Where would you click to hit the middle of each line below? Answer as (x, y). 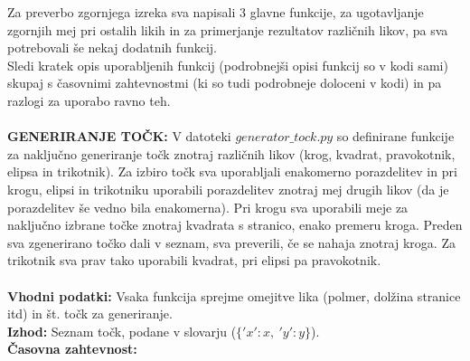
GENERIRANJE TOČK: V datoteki (119, 136)
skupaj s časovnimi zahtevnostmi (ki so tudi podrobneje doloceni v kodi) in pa (225, 83)
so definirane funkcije (395, 136)
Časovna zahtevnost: (72, 349)
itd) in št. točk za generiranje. (90, 313)
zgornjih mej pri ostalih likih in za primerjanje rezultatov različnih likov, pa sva (228, 29)
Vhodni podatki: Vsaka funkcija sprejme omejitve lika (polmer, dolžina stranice (234, 295)
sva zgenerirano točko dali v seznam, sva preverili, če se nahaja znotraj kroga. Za (231, 242)
